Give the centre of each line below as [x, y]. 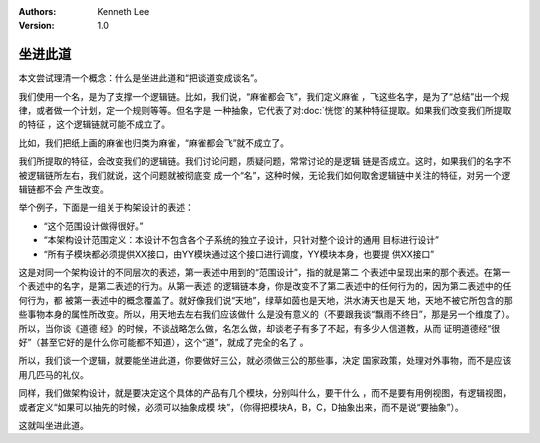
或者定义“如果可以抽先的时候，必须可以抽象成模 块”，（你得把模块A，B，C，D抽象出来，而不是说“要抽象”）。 [241, 407]
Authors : [37, 11]
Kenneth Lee [123, 11]
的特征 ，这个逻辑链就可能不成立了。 [94, 124]
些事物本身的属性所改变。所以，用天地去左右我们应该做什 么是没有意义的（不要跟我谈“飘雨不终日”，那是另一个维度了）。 [266, 314]
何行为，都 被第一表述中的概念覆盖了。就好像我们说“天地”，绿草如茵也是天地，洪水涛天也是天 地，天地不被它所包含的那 [266, 300]
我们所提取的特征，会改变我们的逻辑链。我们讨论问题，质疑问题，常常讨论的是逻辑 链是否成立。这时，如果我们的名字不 [265, 161]
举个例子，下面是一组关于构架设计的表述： [106, 207]
